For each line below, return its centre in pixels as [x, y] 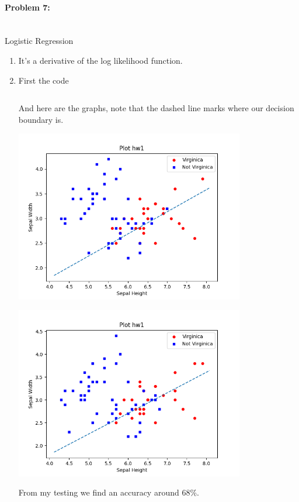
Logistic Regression [39, 41]
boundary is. [41, 119]
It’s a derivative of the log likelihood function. [100, 60]
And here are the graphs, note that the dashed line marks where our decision [156, 108]
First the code [44, 80]
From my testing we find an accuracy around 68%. [109, 492]
